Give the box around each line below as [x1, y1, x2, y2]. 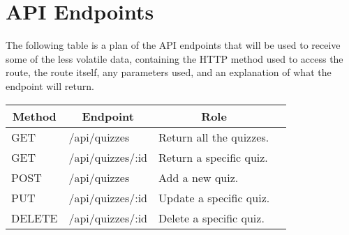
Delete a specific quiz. [158, 209, 265, 226]
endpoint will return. [6, 78, 94, 93]
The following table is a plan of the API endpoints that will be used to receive [6, 38, 341, 52]
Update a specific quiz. [158, 189, 270, 206]
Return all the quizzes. [158, 128, 269, 145]
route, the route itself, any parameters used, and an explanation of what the [6, 65, 332, 79]
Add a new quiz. [158, 169, 239, 185]
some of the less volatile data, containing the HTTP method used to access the [6, 51, 343, 66]
